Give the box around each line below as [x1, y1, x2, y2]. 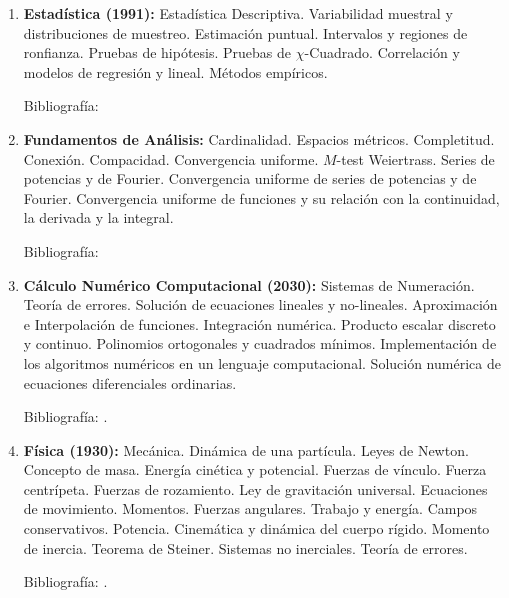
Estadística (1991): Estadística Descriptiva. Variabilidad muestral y [23, 3, 453, 23]
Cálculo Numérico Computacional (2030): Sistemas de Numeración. [23, 274, 475, 295]
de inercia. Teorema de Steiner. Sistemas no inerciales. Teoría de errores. [23, 537, 468, 558]
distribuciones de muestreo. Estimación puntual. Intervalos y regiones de [23, 22, 468, 43]
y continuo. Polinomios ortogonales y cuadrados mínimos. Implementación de [23, 333, 497, 354]
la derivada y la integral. [23, 207, 174, 228]
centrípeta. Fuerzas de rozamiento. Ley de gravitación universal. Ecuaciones [23, 478, 488, 499]
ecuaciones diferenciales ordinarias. [23, 372, 237, 393]
